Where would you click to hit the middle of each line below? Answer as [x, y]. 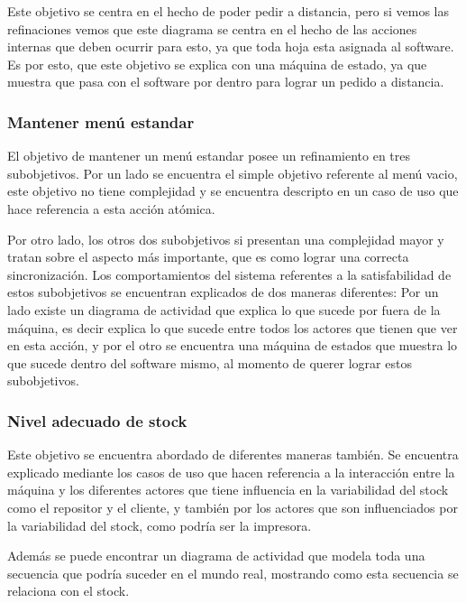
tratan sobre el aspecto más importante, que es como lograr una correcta [208, 257]
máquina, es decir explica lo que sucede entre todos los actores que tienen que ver [233, 327]
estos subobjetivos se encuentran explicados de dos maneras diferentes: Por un [223, 292]
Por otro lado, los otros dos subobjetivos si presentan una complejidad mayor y [226, 239]
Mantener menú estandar [101, 121]
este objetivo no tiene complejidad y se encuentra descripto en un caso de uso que [233, 191]
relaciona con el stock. [69, 591]
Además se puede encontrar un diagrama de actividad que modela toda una [216, 556]
